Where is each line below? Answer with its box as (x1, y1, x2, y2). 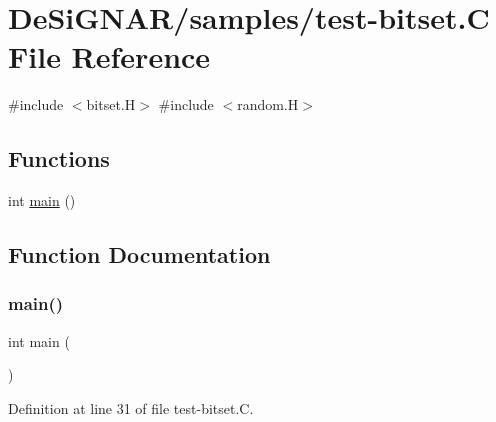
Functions (8, 143, 110, 174)
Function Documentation (8, 239, 271, 270)
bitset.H (86, 94, 136, 115)
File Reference (8, 36, 211, 77)
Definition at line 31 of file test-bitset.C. (8, 397, 254, 418)
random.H (237, 94, 299, 115)
